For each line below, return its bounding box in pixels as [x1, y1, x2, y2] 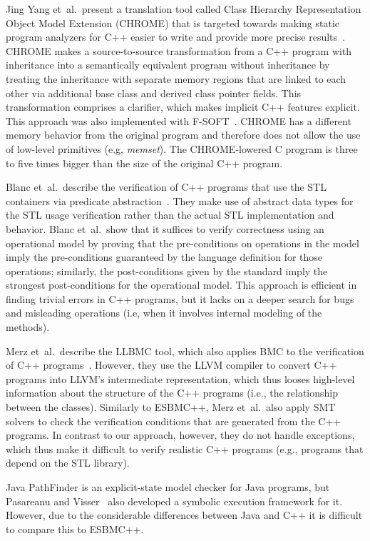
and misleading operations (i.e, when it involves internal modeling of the [6, 305, 322, 320]
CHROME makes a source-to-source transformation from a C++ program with [6, 43, 352, 58]
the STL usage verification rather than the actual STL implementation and [6, 207, 334, 222]
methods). [6, 319, 50, 334]
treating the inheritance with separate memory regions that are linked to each [6, 71, 346, 86]
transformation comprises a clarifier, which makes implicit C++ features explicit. [6, 99, 360, 114]
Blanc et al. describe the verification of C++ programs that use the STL [6, 179, 327, 194]
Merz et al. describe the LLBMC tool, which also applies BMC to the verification [6, 343, 364, 358]
